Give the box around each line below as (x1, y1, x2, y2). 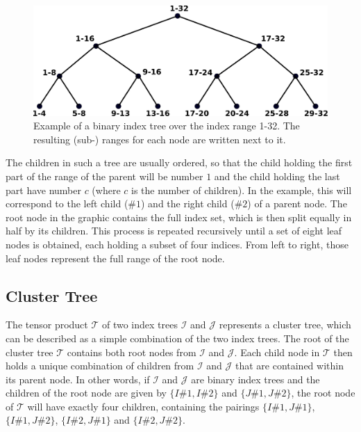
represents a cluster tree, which (219, 317, 351, 332)
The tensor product (6, 317, 88, 332)
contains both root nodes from (67, 344, 196, 359)
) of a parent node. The (247, 196, 347, 211)
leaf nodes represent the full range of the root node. (6, 250, 225, 265)
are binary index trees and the (191, 371, 320, 386)
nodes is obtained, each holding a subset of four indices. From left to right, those (6, 237, 349, 251)
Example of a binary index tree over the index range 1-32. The (33, 118, 300, 133)
